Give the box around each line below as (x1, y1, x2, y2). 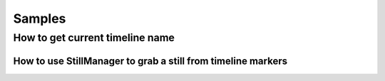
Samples (13, 11, 66, 26)
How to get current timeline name (13, 31, 175, 44)
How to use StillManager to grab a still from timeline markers (13, 55, 288, 67)
